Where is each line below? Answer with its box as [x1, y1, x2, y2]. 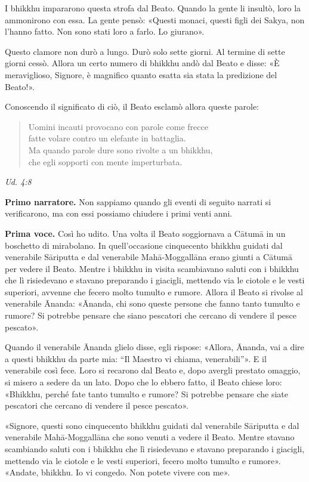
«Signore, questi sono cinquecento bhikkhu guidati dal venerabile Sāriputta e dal [5, 419, 299, 431]
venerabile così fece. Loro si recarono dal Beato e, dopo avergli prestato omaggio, [5, 364, 301, 376]
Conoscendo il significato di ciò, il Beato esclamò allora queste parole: [5, 100, 259, 113]
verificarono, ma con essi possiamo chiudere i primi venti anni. [5, 207, 233, 220]
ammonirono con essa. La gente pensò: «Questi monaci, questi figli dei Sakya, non [5, 13, 305, 26]
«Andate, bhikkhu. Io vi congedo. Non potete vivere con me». [5, 466, 230, 478]
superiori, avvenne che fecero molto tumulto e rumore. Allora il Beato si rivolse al [5, 285, 303, 298]
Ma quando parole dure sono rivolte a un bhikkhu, [28, 143, 213, 156]
